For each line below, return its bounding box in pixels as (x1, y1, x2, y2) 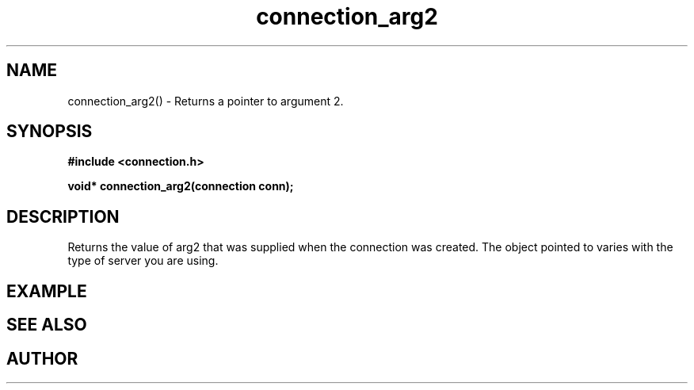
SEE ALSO (6, 315, 87, 335)
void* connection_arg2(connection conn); (67, 179, 294, 193)
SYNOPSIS (6, 121, 93, 142)
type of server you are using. (67, 254, 219, 268)
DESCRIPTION (6, 206, 120, 227)
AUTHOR (6, 348, 78, 369)
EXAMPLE (6, 281, 87, 301)
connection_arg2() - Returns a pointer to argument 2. (67, 94, 344, 108)
